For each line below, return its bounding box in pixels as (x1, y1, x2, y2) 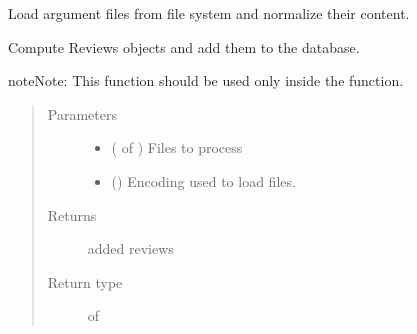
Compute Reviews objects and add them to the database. (8, 36, 360, 57)
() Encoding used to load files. (111, 170, 296, 191)
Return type (47, 271, 123, 292)
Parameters (47, 103, 117, 124)
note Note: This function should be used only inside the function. (8, 70, 404, 91)
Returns (47, 204, 97, 225)
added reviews (87, 238, 174, 259)
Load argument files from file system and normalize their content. (8, 3, 410, 23)
